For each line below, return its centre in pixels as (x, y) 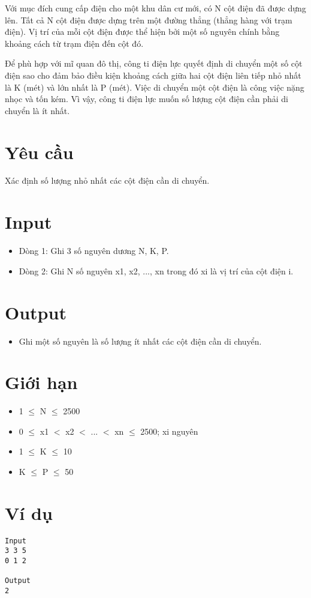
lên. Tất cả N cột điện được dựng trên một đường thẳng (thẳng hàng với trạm (149, 20)
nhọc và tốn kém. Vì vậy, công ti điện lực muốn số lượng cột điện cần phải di (147, 99)
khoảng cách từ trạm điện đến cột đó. (74, 43)
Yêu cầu (39, 152)
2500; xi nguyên (169, 431)
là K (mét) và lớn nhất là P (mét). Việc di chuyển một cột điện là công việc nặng (155, 87)
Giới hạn (41, 382)
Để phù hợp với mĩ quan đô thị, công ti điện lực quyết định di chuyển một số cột (154, 63)
